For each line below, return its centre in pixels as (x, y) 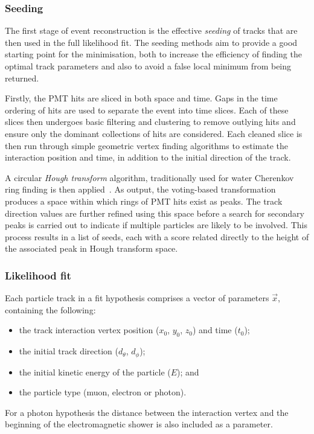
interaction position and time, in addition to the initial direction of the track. (148, 157)
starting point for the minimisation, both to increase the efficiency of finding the (153, 54)
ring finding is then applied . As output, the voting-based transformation (140, 189)
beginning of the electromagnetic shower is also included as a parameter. (139, 424)
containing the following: (50, 309)
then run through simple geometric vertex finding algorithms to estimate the (147, 145)
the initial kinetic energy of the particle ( (95, 372)
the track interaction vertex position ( (89, 330)
